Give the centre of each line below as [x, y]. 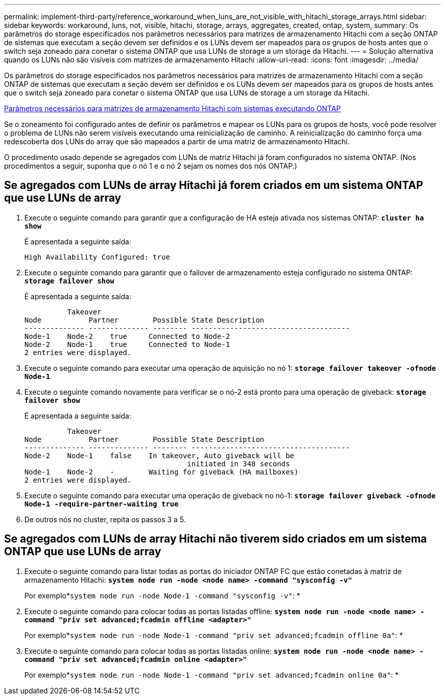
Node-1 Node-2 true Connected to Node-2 [127, 336]
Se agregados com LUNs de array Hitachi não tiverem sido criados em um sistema [216, 539]
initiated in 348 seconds [239, 464]
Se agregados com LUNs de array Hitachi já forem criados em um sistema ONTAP [214, 185]
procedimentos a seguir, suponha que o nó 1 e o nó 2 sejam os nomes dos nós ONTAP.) [151, 166]
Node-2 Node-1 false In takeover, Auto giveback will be [160, 455]
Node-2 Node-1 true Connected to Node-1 [127, 344]
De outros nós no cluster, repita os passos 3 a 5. [105, 519]
